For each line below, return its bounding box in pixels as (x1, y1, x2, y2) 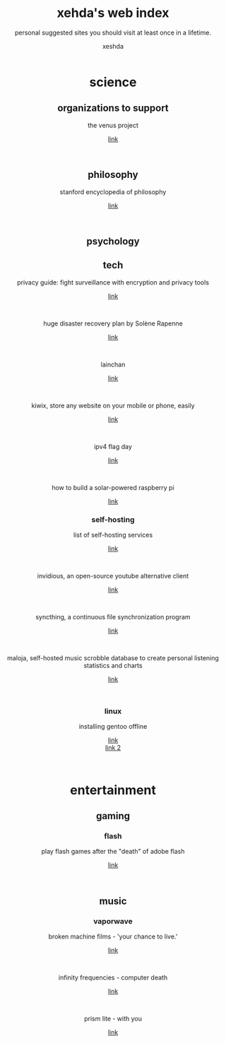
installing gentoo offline (78, 722, 148, 731)
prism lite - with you (83, 1014, 143, 1023)
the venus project (87, 121, 139, 129)
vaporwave (93, 916, 133, 926)
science (89, 74, 137, 90)
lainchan (100, 360, 126, 369)
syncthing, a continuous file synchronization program (35, 613, 191, 621)
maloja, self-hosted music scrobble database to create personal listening (7, 654, 219, 662)
